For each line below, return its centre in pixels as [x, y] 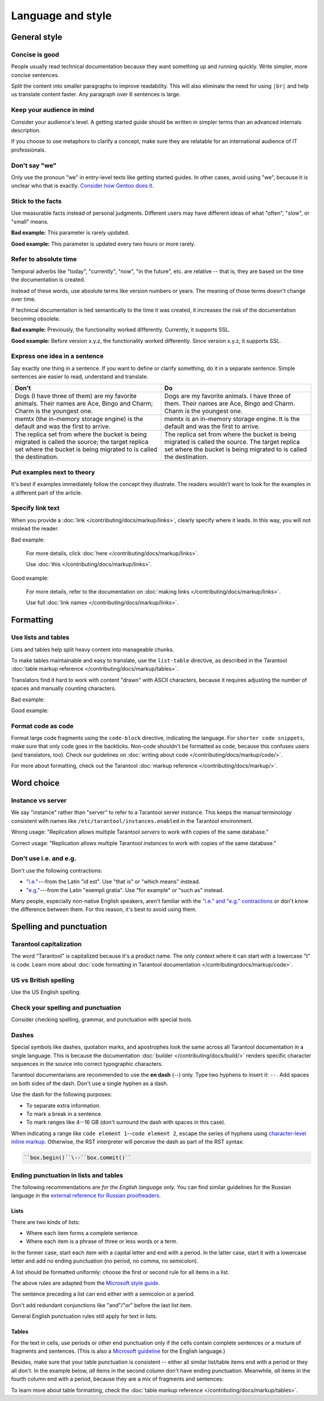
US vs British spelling [43, 980]
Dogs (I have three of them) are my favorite [76, 396]
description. [26, 131]
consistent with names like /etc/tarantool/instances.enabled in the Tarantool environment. [132, 821]
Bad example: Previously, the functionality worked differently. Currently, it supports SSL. [121, 330]
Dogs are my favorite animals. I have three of [227, 396]
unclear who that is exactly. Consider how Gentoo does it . [82, 186]
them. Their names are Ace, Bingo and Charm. [229, 404]
